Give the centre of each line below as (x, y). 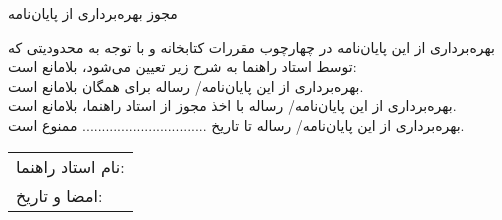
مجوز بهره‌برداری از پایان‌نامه (93, 13)
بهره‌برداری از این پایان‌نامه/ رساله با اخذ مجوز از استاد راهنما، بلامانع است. (232, 105)
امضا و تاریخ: (59, 195)
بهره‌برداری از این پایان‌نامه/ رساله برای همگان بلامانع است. (186, 85)
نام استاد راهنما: (70, 166)
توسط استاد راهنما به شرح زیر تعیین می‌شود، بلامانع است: (182, 66)
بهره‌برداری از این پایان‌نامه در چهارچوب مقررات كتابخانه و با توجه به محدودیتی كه (251, 46)
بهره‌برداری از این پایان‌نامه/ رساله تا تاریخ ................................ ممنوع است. (236, 124)
